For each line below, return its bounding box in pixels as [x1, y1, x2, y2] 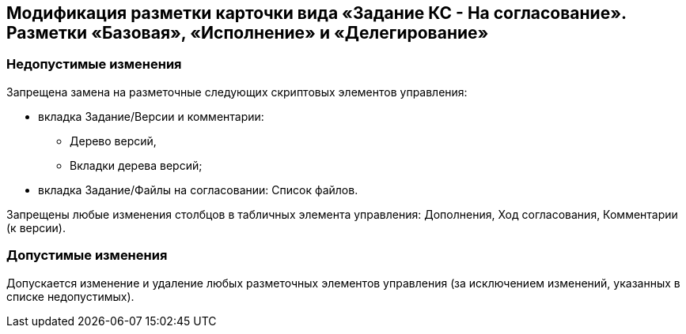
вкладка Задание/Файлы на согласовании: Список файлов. [38, 182, 358, 197]
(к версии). [6, 220, 66, 235]
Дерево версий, [70, 133, 157, 148]
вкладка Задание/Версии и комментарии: [38, 109, 264, 123]
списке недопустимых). [6, 289, 135, 303]
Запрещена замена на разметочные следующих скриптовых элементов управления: [6, 84, 468, 99]
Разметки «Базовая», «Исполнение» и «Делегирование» [6, 23, 489, 43]
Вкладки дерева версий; [70, 158, 203, 172]
